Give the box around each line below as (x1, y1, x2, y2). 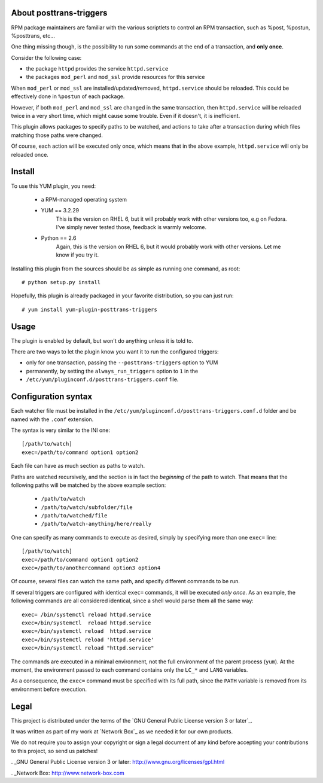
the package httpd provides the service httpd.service (26, 65, 169, 72)
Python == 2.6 (41, 234, 77, 242)
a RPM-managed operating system (41, 196, 127, 203)
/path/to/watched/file (41, 512, 108, 519)
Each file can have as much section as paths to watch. (11, 462, 145, 470)
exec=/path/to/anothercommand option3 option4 (22, 565, 161, 571)
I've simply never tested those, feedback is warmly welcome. (56, 224, 207, 231)
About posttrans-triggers (11, 8, 108, 18)
